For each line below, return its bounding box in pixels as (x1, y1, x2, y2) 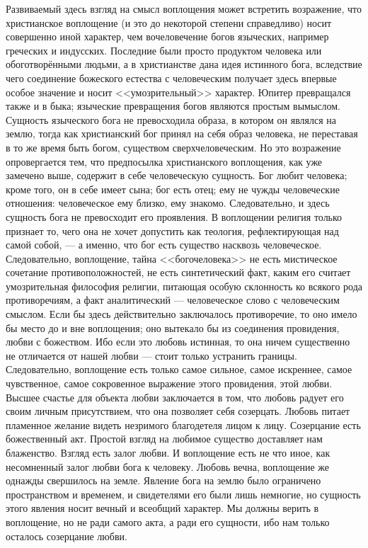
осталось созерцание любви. (6, 528, 127, 543)
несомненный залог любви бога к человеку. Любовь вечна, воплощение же (6, 459, 330, 474)
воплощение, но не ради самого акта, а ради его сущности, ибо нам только (6, 514, 330, 529)
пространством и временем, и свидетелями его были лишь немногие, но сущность (6, 486, 361, 501)
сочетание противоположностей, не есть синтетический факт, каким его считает (6, 265, 351, 280)
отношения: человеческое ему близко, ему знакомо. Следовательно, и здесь (6, 195, 330, 210)
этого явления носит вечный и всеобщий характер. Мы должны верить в (6, 501, 319, 515)
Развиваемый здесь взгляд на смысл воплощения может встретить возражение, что (6, 1, 362, 16)
